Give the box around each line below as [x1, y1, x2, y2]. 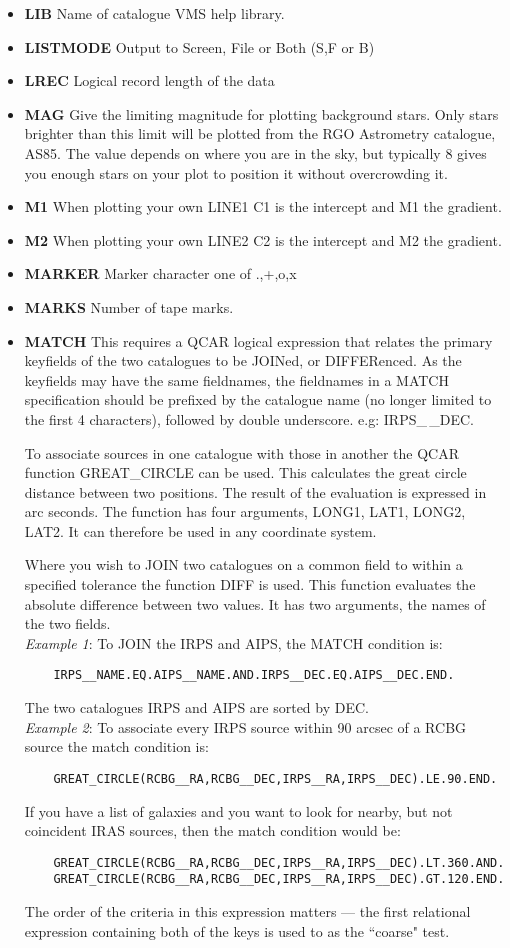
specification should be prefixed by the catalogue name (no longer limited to [24, 389, 492, 410]
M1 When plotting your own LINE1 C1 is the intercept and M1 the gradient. [24, 196, 502, 217]
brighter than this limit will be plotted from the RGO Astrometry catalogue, [24, 123, 496, 144]
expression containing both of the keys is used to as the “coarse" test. [24, 920, 450, 941]
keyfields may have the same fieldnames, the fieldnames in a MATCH [24, 369, 449, 390]
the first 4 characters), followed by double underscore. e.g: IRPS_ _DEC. [24, 408, 475, 429]
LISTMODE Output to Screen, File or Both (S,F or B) [24, 36, 375, 57]
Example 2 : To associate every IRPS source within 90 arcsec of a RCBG [24, 716, 467, 737]
